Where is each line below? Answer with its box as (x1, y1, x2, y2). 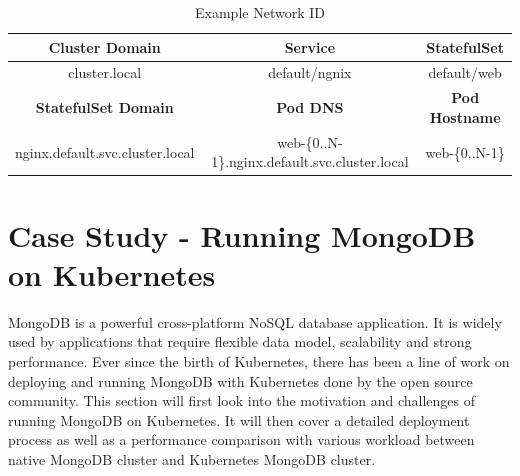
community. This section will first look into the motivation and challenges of (8, 390, 476, 411)
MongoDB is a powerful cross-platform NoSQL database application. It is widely (8, 311, 502, 332)
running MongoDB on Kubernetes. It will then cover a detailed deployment (8, 409, 470, 430)
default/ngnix (268, 62, 352, 83)
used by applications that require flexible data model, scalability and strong (8, 331, 472, 352)
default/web (428, 62, 502, 83)
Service (284, 36, 336, 57)
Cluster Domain (48, 36, 161, 57)
